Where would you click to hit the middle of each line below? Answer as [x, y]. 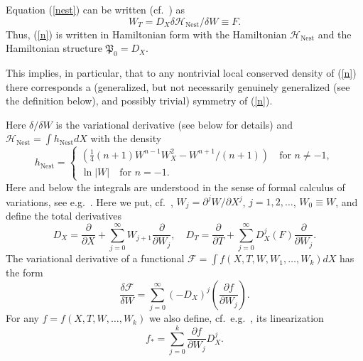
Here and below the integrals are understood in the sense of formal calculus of [175, 187]
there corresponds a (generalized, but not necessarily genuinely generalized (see [178, 86]
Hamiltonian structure [54, 48]
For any [22, 318]
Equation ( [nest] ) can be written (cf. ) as [96, 9]
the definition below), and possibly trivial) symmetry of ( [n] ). [139, 101]
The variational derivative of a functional [95, 258]
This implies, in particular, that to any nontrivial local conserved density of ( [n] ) [181, 72]
